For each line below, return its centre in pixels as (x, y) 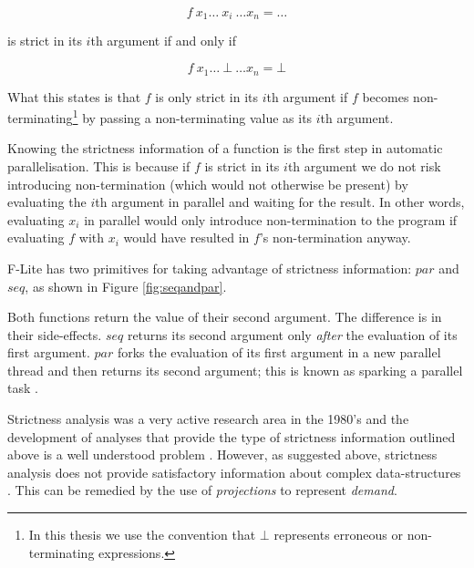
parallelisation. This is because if (99, 165)
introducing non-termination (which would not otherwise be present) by (208, 184)
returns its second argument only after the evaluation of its (292, 334)
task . (23, 388)
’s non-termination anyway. (335, 238)
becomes (386, 96)
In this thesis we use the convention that (142, 535)
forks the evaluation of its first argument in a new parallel (279, 352)
